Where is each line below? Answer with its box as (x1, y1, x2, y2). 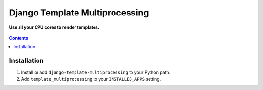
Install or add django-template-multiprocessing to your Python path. (21, 69, 170, 75)
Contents (9, 35, 29, 41)
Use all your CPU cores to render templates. (9, 24, 100, 30)
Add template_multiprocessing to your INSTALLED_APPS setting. (21, 76, 161, 82)
